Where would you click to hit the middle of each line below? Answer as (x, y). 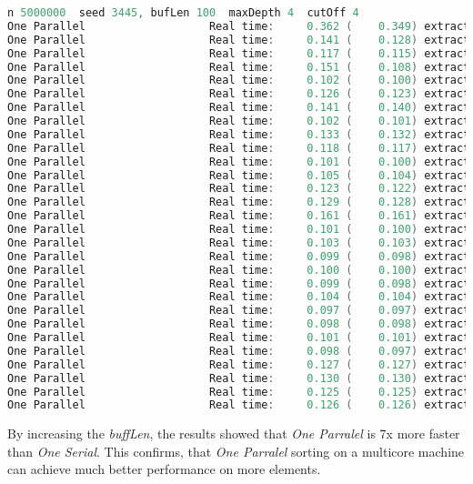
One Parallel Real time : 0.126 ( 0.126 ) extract (239, 405)
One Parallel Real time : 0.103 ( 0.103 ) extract (239, 242)
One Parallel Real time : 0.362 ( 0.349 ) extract (239, 26)
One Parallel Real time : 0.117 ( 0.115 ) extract (239, 53)
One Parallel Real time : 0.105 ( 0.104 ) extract (239, 175)
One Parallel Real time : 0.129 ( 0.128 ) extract (239, 202)
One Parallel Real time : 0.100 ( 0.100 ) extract (239, 270)
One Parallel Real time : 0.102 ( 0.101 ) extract (239, 121)
